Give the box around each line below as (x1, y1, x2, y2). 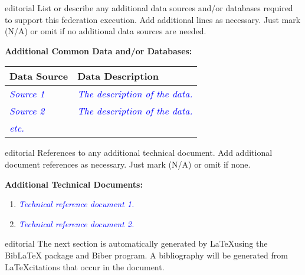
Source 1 (9, 87, 45, 101)
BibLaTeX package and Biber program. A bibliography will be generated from (5, 248, 288, 261)
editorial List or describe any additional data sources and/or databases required (5, 2, 293, 14)
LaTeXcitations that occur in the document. (5, 260, 165, 273)
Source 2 (9, 104, 45, 118)
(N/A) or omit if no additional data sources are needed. (5, 25, 206, 37)
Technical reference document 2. (18, 217, 135, 230)
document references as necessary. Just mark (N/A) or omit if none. (5, 158, 251, 170)
